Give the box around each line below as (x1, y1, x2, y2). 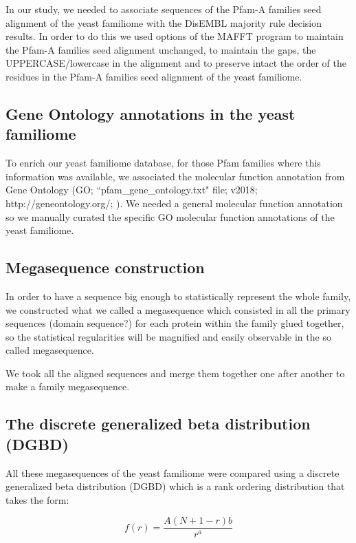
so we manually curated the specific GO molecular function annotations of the (5, 209, 335, 224)
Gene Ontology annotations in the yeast (5, 103, 296, 124)
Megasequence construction (5, 257, 205, 278)
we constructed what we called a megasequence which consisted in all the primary (5, 302, 351, 317)
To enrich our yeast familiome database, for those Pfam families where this (5, 156, 321, 170)
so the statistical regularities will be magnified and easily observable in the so (5, 329, 331, 343)
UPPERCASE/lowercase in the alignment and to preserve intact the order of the (5, 56, 346, 70)
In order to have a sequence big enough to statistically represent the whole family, (5, 288, 351, 303)
